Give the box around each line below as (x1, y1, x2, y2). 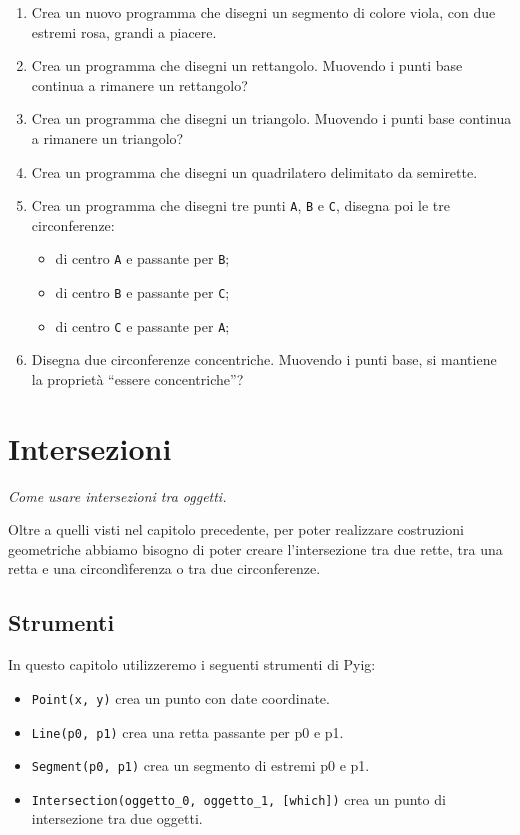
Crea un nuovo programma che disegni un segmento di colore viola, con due (31, 2, 496, 22)
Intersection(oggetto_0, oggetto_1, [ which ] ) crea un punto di (31, 788, 446, 809)
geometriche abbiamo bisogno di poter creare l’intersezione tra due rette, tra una (8, 538, 503, 559)
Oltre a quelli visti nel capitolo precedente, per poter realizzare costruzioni (8, 519, 464, 540)
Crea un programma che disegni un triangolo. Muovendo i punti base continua (31, 108, 512, 129)
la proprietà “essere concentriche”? (31, 368, 244, 389)
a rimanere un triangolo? (31, 127, 184, 148)
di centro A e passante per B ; (55, 248, 230, 269)
